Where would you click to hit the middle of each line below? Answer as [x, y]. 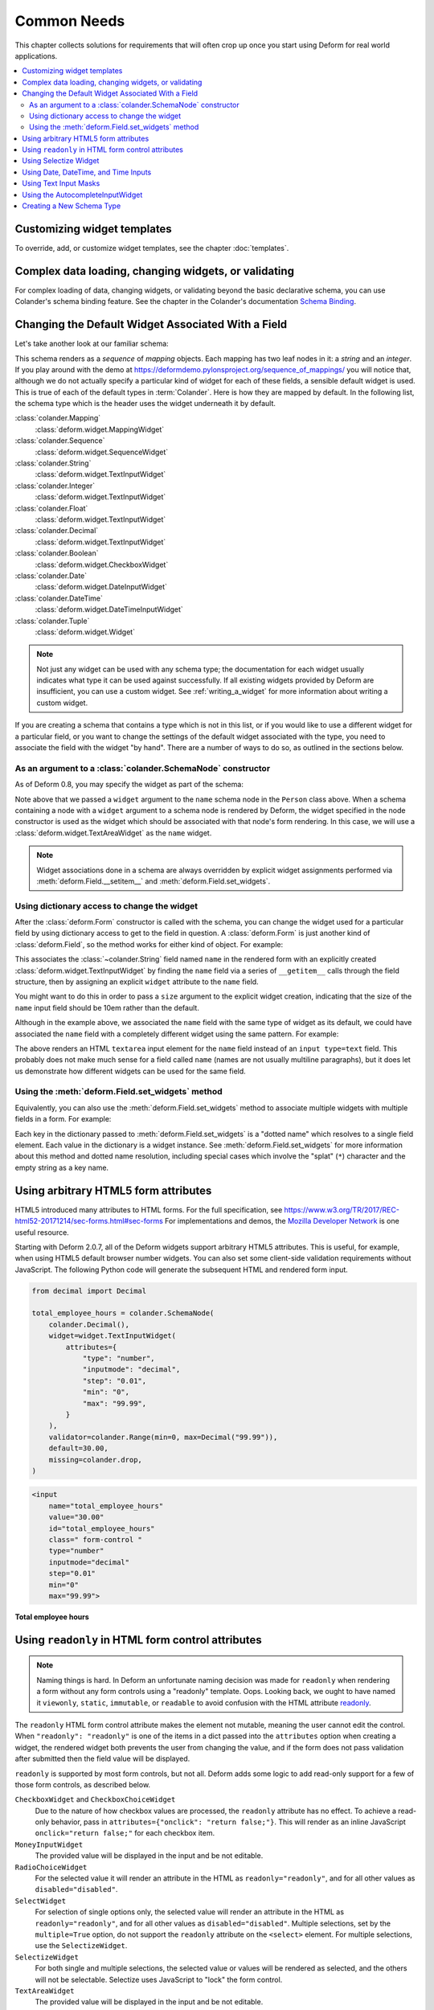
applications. [36, 55]
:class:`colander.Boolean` [57, 553]
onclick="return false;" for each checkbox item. [125, 1833]
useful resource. [42, 1232]
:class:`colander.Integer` [55, 486]
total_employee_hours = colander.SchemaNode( [123, 1313]
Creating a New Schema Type [72, 206]
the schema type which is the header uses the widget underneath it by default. [145, 404]
